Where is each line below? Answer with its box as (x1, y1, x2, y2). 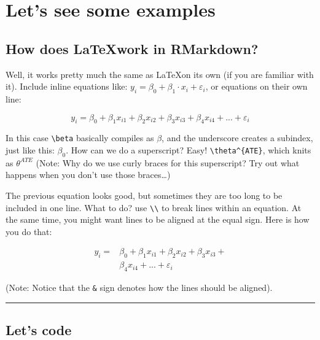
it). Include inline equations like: (6, 80, 128, 93)
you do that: (6, 225, 52, 238)
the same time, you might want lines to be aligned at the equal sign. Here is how (6, 213, 310, 226)
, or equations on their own (205, 80, 308, 93)
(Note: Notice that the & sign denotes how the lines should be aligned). (6, 281, 273, 294)
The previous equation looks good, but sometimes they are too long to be (6, 189, 283, 201)
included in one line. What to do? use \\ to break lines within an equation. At (6, 201, 302, 214)
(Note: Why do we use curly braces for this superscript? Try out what (36, 156, 300, 169)
